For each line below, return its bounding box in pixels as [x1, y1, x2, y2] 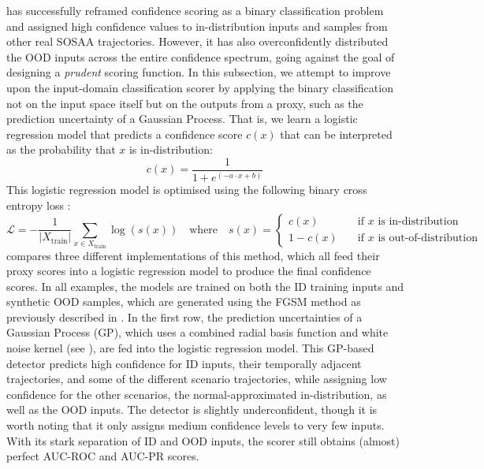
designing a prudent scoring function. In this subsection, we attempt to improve [6, 64, 391, 80]
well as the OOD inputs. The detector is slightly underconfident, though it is [6, 401, 378, 418]
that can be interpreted [280, 125, 393, 142]
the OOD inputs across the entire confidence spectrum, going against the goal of [6, 48, 395, 65]
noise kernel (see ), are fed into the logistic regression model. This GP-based [6, 340, 374, 356]
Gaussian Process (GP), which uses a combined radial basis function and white [6, 324, 389, 341]
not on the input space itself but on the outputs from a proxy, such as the [6, 95, 363, 111]
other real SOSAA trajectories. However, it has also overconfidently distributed [6, 33, 389, 50]
